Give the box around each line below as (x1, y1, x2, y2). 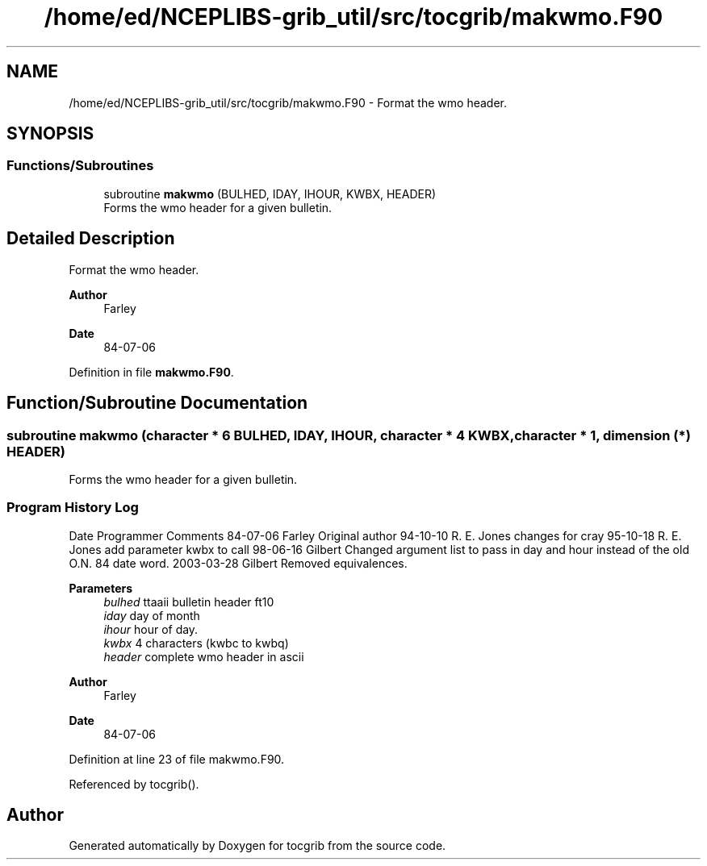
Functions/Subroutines (6, 157, 154, 174)
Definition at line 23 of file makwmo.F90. (69, 752, 285, 766)
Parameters (69, 581, 133, 595)
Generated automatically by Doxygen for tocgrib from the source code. (69, 839, 446, 853)
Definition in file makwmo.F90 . (69, 364, 234, 379)
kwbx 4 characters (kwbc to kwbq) (103, 635, 289, 650)
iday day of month (103, 608, 200, 622)
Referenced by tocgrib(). (69, 776, 199, 791)
